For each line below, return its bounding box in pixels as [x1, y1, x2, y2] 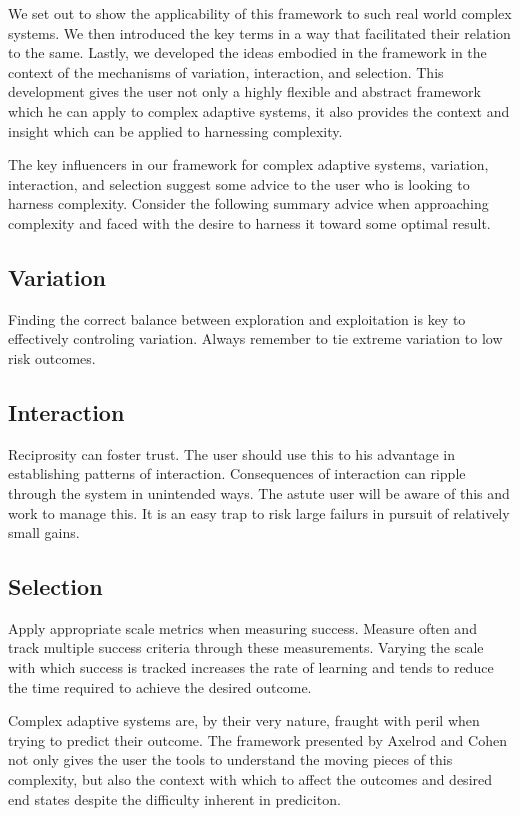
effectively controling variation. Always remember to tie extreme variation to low [8, 328, 503, 349]
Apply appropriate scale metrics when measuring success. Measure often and [8, 617, 477, 638]
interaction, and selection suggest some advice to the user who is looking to [8, 173, 470, 194]
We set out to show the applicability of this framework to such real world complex [8, 3, 512, 23]
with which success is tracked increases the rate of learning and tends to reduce [8, 657, 494, 678]
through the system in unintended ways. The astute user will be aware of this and [8, 482, 510, 503]
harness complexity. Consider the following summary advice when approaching [8, 193, 489, 214]
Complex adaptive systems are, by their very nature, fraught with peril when [8, 710, 480, 731]
